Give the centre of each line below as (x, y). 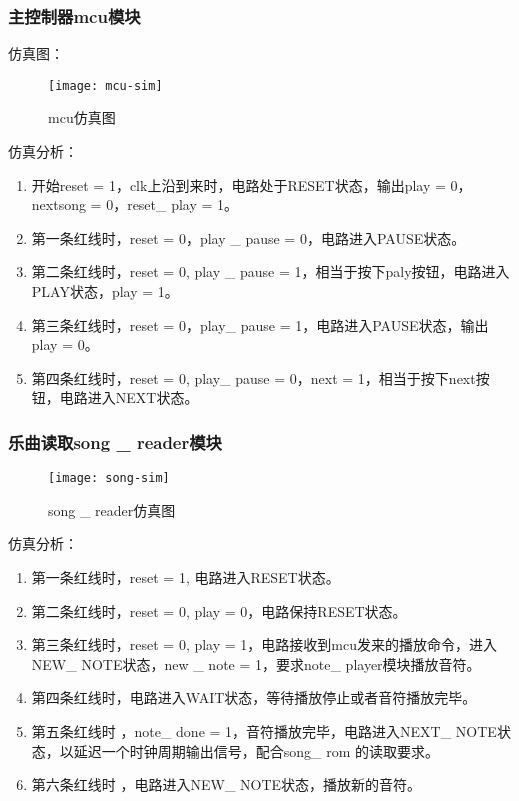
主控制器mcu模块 (74, 15)
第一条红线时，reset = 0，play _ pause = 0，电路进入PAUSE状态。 (248, 237)
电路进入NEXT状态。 (129, 397)
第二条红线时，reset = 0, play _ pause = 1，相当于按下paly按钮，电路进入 (270, 271)
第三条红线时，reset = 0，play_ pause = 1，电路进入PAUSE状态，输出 (260, 324)
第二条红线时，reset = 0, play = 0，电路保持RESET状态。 (219, 610)
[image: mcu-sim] (105, 85)
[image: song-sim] (109, 478)
